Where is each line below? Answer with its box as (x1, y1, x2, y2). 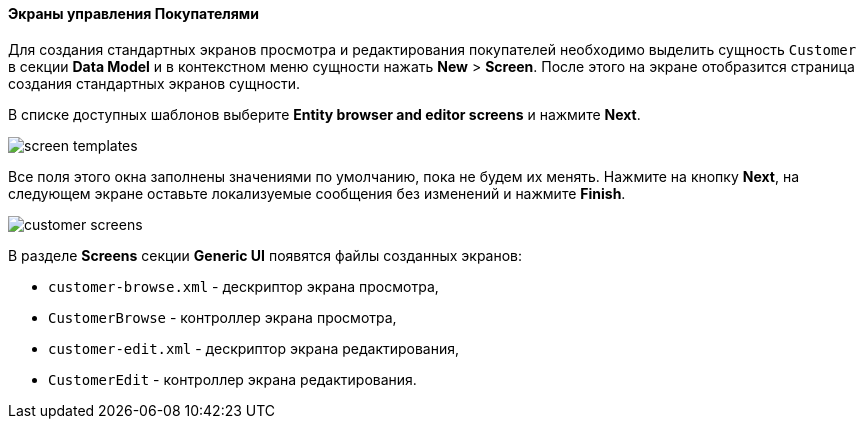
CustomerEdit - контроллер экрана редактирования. (48, 370, 417, 388)
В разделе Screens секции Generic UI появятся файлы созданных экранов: (8, 246, 523, 264)
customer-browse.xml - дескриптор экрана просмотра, (48, 277, 439, 295)
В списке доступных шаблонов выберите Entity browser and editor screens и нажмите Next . (8, 105, 641, 123)
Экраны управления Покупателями (8, 5, 259, 22)
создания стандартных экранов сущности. (8, 74, 301, 92)
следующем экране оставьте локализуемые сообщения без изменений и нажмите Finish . (8, 184, 626, 202)
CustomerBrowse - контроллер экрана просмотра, (48, 308, 397, 326)
